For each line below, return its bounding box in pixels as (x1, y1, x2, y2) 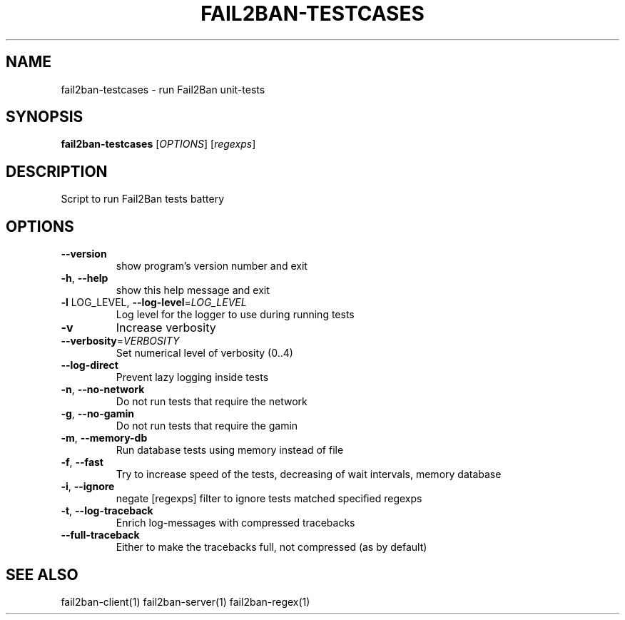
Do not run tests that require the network (116, 395, 308, 408)
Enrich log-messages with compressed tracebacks (116, 517, 355, 529)
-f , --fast (61, 456, 103, 469)
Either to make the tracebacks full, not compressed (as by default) (116, 541, 427, 554)
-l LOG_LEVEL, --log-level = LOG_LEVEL (61, 296, 247, 309)
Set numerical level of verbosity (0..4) (116, 347, 293, 360)
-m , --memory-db (61, 432, 148, 444)
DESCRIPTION (6, 162, 108, 181)
